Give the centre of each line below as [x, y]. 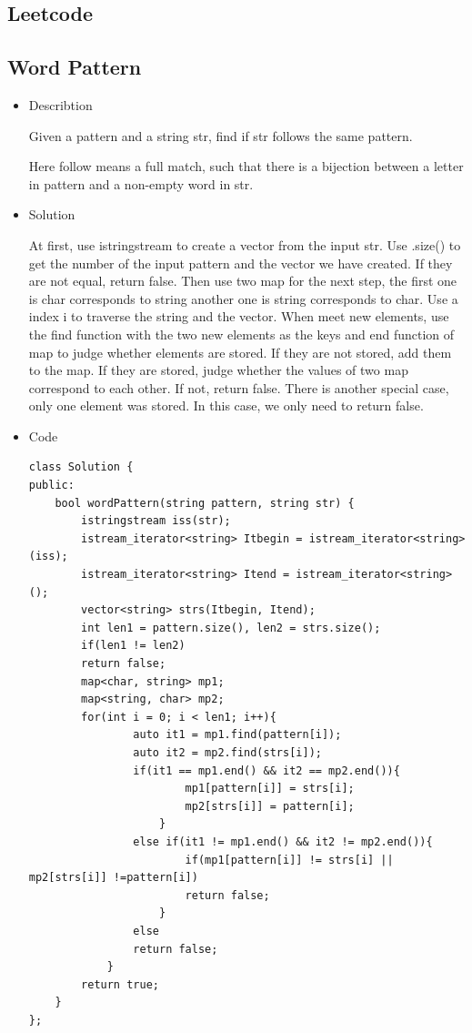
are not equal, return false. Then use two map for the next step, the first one [243, 281]
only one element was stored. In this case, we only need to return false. [226, 405]
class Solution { [81, 467]
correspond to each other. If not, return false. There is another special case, [239, 387]
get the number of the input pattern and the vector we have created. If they [241, 263]
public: [51, 486]
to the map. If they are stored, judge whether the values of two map [218, 370]
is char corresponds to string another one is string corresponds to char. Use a [243, 298]
